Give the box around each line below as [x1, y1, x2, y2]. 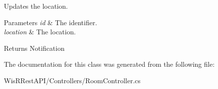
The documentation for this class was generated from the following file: [4, 59, 215, 69]
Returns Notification [4, 43, 65, 53]
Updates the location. [4, 1, 68, 11]
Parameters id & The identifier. [4, 17, 97, 27]
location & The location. [4, 27, 76, 37]
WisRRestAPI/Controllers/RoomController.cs [4, 75, 141, 85]
